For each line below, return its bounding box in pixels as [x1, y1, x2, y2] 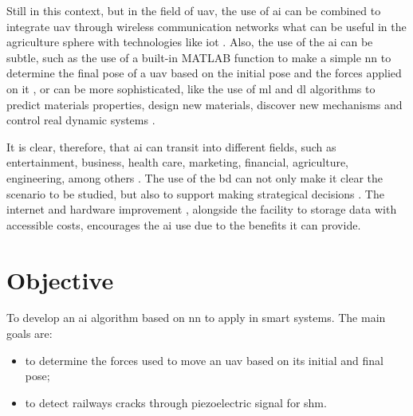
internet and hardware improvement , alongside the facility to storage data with [6, 201, 397, 218]
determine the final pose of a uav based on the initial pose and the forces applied [6, 65, 402, 81]
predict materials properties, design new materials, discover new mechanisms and [6, 96, 403, 112]
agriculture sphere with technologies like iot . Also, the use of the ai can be [6, 33, 373, 50]
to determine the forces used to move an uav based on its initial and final [25, 351, 383, 368]
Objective [6, 263, 114, 296]
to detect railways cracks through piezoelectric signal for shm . [25, 394, 327, 410]
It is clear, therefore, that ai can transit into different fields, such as [6, 138, 336, 155]
